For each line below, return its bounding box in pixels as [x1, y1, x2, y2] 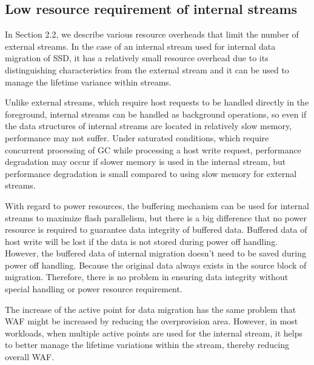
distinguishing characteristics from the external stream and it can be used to [5, 63, 289, 76]
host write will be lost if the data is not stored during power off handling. [5, 235, 278, 247]
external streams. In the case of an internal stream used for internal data [5, 39, 276, 52]
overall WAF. [5, 350, 55, 363]
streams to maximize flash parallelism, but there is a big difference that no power [5, 211, 307, 224]
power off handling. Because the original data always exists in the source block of [5, 258, 307, 271]
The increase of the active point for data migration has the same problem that [5, 303, 296, 315]
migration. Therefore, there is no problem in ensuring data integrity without [5, 270, 289, 283]
